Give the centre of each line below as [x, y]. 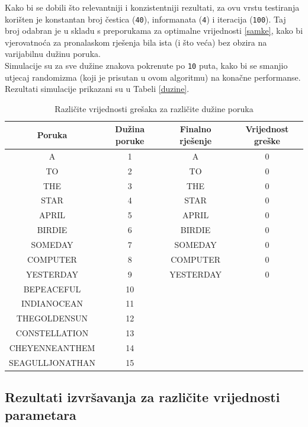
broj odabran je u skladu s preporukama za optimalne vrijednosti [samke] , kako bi [154, 31]
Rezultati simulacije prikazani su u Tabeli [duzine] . [97, 89]
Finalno [195, 129]
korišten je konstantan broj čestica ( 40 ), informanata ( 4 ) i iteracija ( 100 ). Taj [145, 19]
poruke [130, 141]
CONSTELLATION [52, 333]
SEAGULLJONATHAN [52, 362]
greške [267, 141]
